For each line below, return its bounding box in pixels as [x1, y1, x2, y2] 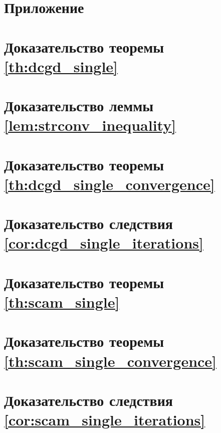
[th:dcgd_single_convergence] [4, 173, 215, 194]
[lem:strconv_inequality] [4, 115, 176, 135]
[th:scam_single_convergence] [4, 350, 217, 371]
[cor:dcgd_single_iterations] [4, 233, 203, 253]
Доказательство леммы [4, 95, 154, 116]
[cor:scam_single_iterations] [4, 409, 205, 430]
